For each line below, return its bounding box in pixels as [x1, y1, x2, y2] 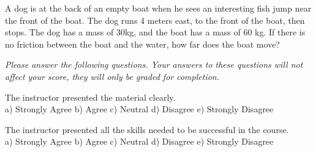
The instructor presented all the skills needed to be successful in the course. [5, 123, 289, 136]
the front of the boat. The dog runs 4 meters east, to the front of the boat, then [5, 13, 305, 26]
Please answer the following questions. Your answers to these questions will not [5, 58, 303, 71]
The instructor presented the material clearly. [5, 90, 176, 103]
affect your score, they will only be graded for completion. [5, 70, 219, 82]
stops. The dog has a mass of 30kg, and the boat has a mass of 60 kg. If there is [5, 26, 306, 38]
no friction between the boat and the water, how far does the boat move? [5, 37, 280, 50]
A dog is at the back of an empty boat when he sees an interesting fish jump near [5, 2, 312, 14]
